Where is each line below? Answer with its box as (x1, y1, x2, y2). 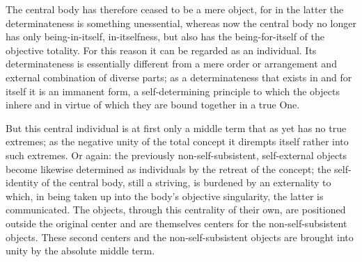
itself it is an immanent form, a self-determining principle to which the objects (6, 83, 340, 98)
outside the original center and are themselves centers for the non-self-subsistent (6, 215, 347, 230)
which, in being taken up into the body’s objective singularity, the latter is (6, 188, 324, 203)
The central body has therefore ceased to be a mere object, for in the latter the (6, 2, 344, 16)
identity (6, 175, 39, 190)
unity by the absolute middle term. (6, 243, 155, 258)
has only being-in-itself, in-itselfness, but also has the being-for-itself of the (6, 29, 325, 44)
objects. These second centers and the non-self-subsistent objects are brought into (6, 229, 354, 244)
